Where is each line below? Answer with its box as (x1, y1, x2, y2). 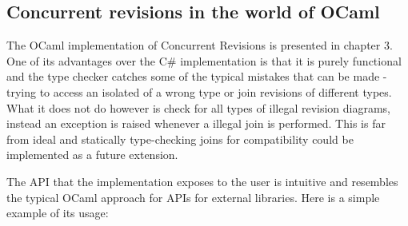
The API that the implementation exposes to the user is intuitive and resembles (6, 172, 398, 189)
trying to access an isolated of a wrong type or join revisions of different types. (6, 83, 392, 100)
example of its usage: (6, 204, 109, 221)
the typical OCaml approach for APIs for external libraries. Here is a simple (6, 188, 380, 205)
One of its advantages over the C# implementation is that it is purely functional (6, 52, 402, 69)
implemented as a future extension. (6, 146, 178, 163)
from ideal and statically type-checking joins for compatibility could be (6, 130, 354, 147)
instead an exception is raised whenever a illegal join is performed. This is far (6, 115, 386, 132)
